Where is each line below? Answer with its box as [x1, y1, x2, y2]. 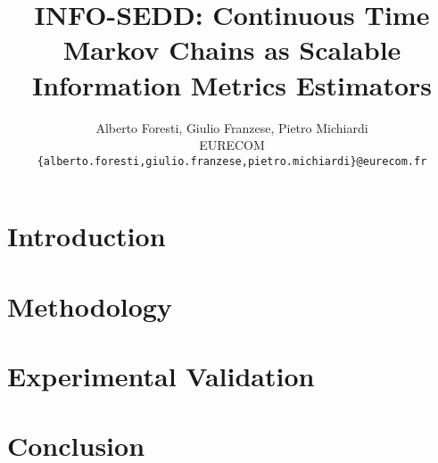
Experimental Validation [7, 358, 315, 394]
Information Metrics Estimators [31, 66, 433, 103]
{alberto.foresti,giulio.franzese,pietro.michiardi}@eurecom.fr [37, 154, 427, 168]
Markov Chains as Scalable [62, 31, 401, 68]
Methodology [7, 287, 172, 324]
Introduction [7, 218, 166, 254]
